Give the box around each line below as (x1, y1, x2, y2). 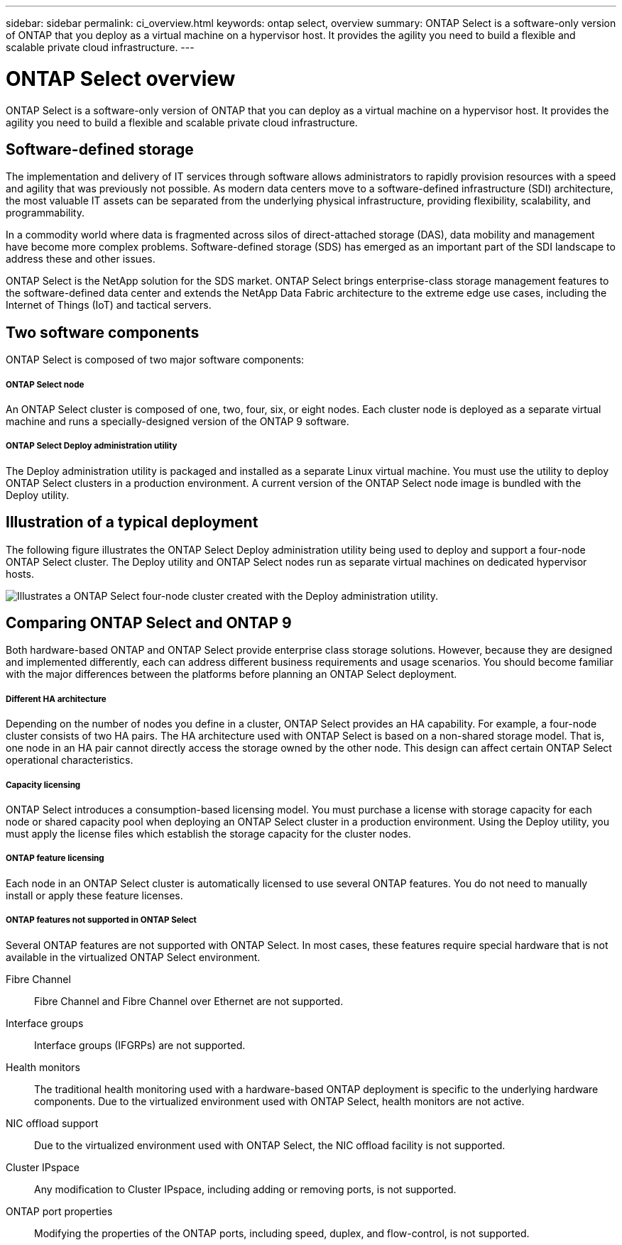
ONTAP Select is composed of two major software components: (6, 353, 305, 366)
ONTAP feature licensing (6, 853, 104, 864)
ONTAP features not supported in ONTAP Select (6, 915, 197, 926)
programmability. (6, 207, 84, 219)
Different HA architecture (6, 693, 107, 704)
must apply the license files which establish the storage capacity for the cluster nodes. (6, 828, 411, 840)
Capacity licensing (6, 779, 81, 790)
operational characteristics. (6, 754, 133, 767)
